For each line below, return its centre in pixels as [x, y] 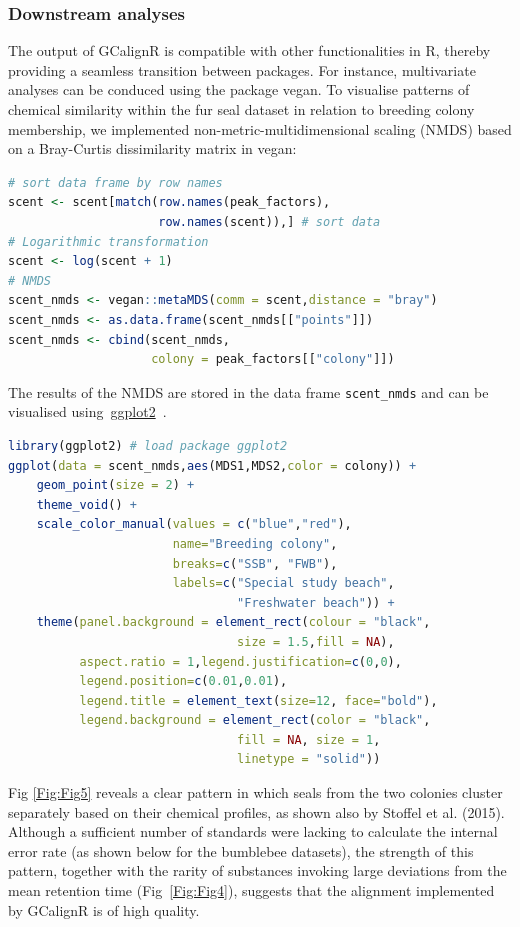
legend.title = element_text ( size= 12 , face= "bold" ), [258, 700]
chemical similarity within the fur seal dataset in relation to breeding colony [241, 109]
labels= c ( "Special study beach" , [283, 583]
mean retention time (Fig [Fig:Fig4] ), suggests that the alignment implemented [251, 890]
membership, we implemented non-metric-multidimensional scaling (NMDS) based [260, 128]
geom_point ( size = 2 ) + [115, 485]
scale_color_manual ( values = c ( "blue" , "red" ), [194, 524]
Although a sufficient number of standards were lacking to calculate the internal [253, 831]
